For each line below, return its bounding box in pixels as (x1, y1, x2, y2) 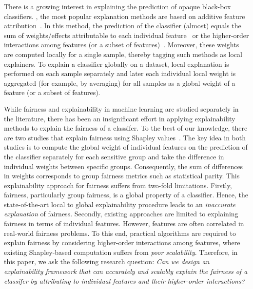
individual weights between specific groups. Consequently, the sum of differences (4, 161, 243, 171)
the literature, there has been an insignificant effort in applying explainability (4, 113, 235, 123)
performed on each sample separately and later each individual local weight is (4, 68, 236, 78)
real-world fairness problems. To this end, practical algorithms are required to (4, 228, 236, 238)
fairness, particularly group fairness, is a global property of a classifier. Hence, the (4, 190, 248, 200)
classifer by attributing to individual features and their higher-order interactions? (4, 275, 245, 286)
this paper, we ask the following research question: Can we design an (4, 256, 210, 267)
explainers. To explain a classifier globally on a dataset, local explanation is (4, 58, 229, 69)
